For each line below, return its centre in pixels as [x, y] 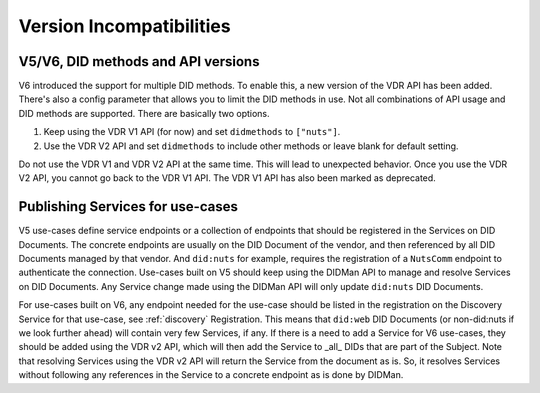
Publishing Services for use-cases [128, 206]
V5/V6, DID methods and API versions [139, 61]
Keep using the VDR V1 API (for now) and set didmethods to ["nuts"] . [192, 132]
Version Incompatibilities [124, 26]
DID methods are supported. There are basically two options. [144, 113]
